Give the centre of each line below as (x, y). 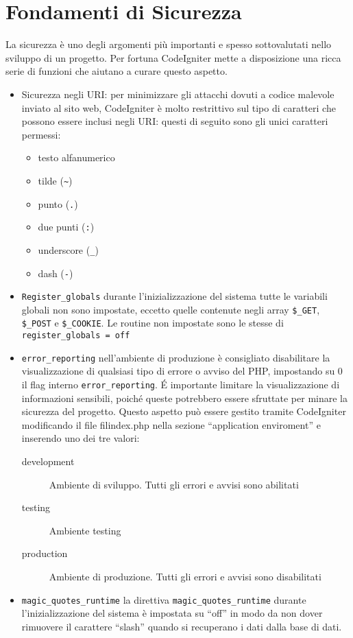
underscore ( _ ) (68, 249)
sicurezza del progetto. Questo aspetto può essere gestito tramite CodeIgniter (184, 411)
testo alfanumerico (76, 157)
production (45, 553)
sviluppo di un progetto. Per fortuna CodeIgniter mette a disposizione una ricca (173, 57)
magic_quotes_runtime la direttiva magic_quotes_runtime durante (164, 599)
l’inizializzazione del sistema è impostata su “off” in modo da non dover (172, 613)
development (48, 461)
